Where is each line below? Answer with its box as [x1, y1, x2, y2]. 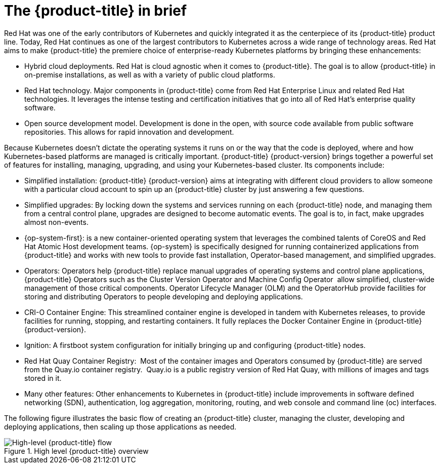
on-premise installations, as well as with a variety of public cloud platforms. [24, 70, 276, 79]
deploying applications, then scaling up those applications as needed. [4, 422, 237, 431]
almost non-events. [24, 217, 89, 226]
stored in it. [24, 373, 62, 382]
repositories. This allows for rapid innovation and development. [24, 127, 234, 136]
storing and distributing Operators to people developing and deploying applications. [24, 292, 303, 301]
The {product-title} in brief [4, 2, 187, 19]
